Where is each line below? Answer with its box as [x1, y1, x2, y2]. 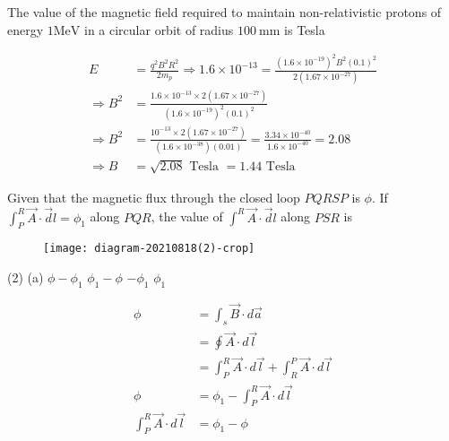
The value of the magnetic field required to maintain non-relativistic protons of [7, 3, 442, 21]
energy [7, 20, 44, 39]
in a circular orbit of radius [83, 20, 234, 39]
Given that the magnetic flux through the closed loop [7, 187, 300, 206]
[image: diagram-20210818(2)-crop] [43, 242, 255, 255]
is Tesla [284, 20, 325, 39]
